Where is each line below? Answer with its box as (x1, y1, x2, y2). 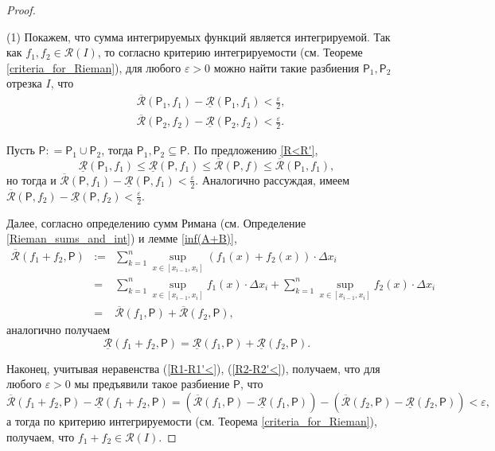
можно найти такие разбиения (213, 59, 360, 76)
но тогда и (6, 171, 57, 188)
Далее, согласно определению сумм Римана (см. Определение (6, 214, 306, 231)
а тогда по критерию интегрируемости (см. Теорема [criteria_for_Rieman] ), (6, 413, 377, 430)
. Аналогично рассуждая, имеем (195, 171, 350, 188)
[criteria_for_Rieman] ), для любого (6, 59, 181, 76)
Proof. (6, 2, 36, 17)
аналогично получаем (6, 321, 111, 338)
